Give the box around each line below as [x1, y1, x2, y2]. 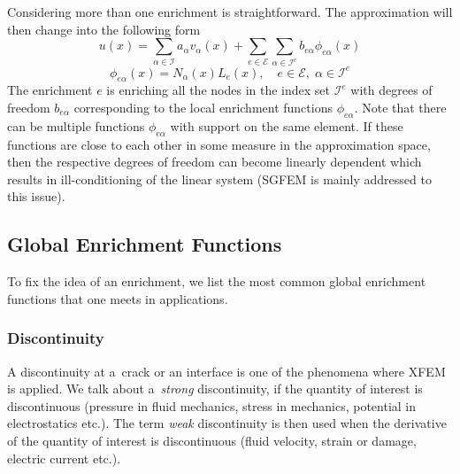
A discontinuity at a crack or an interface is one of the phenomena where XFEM [7, 361, 446, 380]
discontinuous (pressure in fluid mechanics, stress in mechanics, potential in [7, 396, 417, 415]
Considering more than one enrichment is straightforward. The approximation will [7, 3, 453, 20]
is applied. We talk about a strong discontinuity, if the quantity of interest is [7, 379, 423, 398]
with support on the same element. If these [170, 116, 403, 135]
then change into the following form [7, 19, 201, 38]
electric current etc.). [7, 448, 121, 467]
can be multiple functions [7, 116, 145, 135]
